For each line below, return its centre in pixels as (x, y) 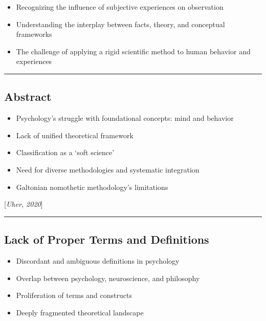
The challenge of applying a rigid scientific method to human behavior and (133, 51)
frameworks (34, 34)
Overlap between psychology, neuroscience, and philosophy (108, 278)
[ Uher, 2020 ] (24, 204)
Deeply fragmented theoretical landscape (80, 312)
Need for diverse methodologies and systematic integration (108, 169)
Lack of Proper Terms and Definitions (107, 239)
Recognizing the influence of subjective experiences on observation (120, 7)
